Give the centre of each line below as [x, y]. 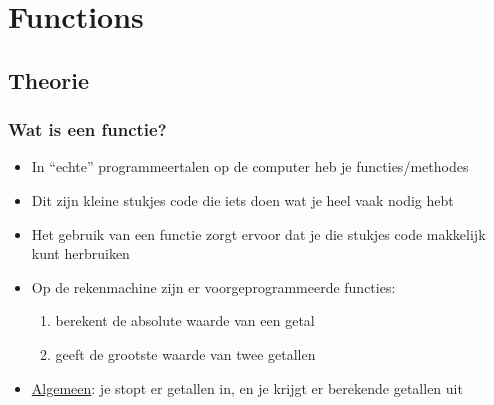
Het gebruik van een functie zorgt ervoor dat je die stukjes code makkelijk [258, 233]
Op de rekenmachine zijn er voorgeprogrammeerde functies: [213, 286]
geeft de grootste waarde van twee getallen [185, 353]
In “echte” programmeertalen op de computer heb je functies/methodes [250, 166]
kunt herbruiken [80, 253]
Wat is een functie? [87, 129]
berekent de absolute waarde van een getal [185, 320]
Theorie [49, 79]
